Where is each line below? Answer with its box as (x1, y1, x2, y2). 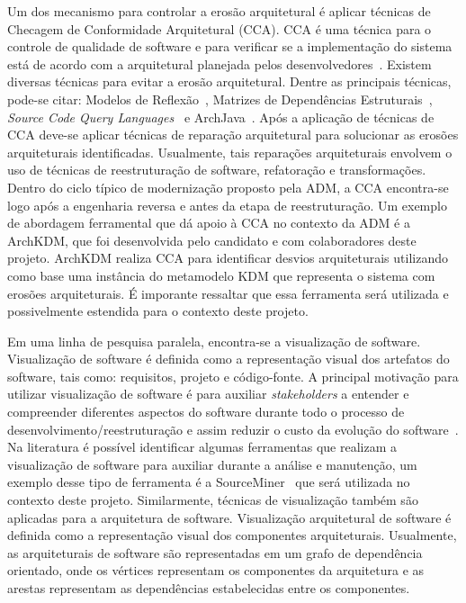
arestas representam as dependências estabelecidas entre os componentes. (7, 579, 410, 597)
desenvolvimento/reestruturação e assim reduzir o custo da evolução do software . (7, 419, 459, 438)
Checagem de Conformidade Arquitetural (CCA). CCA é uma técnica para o (7, 19, 432, 38)
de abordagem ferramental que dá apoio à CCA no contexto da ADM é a (7, 213, 410, 232)
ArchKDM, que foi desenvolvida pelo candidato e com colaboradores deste (7, 230, 417, 249)
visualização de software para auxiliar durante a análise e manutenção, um (7, 454, 417, 473)
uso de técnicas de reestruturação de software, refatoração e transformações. (7, 160, 426, 179)
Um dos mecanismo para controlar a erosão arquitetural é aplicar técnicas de (7, 2, 431, 20)
